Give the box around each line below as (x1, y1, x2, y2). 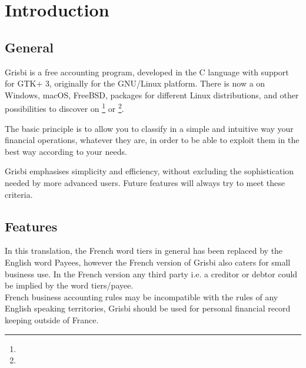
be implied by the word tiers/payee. (5, 279, 134, 291)
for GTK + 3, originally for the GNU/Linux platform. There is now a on (5, 77, 265, 89)
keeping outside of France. (5, 313, 99, 326)
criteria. (5, 188, 33, 200)
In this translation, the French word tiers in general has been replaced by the (5, 244, 283, 257)
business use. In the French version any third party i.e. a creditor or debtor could (5, 267, 298, 280)
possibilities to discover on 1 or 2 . (5, 101, 124, 115)
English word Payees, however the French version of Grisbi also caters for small (5, 256, 291, 268)
